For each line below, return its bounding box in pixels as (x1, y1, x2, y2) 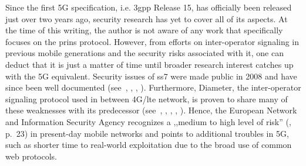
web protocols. (5, 150, 58, 162)
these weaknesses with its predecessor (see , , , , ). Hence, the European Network (5, 104, 297, 116)
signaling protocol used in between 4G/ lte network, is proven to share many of (5, 92, 288, 105)
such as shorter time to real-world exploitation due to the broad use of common (5, 139, 292, 151)
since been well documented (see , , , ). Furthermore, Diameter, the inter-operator (5, 81, 301, 94)
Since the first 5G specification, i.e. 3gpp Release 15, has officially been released (5, 1, 292, 13)
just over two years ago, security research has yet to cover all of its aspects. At (5, 12, 288, 25)
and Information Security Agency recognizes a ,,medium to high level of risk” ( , (5, 115, 291, 127)
